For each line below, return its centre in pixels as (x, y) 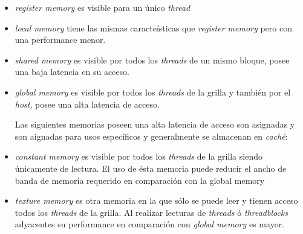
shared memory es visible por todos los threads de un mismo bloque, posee (152, 60)
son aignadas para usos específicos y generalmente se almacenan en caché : (151, 136)
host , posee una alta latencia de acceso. (87, 104)
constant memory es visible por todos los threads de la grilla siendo (138, 156)
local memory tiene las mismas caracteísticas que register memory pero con (153, 28)
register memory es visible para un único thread (103, 7)
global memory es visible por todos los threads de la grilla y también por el (153, 92)
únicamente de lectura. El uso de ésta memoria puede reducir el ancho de (151, 168)
